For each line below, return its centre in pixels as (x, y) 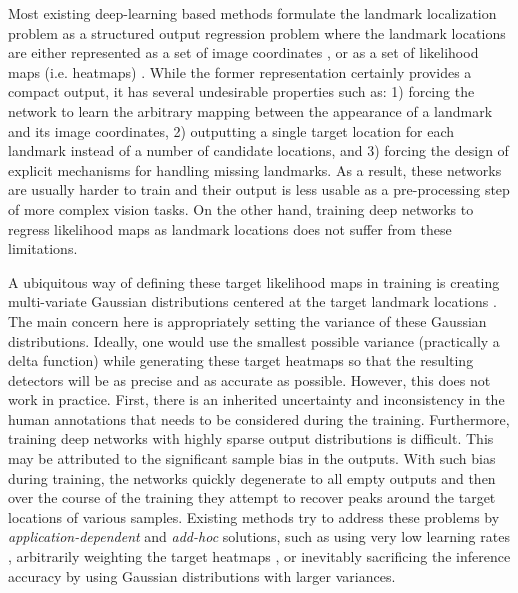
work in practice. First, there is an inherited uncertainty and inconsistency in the (256, 399)
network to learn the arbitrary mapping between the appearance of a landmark (250, 110)
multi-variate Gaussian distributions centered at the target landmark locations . (252, 301)
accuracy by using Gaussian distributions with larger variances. (202, 575)
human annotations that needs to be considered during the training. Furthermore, (259, 418)
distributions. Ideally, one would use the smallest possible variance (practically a (254, 340)
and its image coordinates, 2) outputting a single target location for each (231, 130)
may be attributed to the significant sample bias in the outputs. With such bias (252, 458)
